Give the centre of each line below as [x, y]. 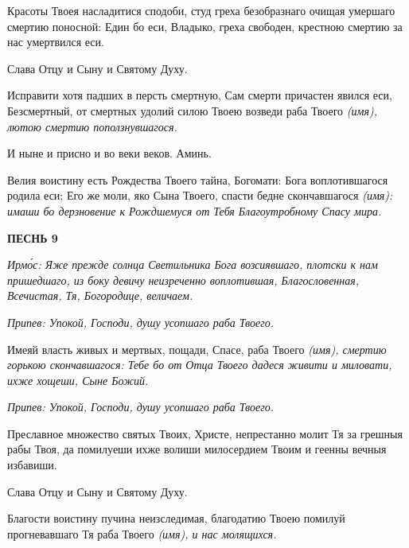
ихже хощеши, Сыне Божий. [78, 380]
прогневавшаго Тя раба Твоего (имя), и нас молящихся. [142, 533]
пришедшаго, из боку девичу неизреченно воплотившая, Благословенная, [183, 280]
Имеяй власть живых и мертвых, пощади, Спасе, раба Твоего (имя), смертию [197, 349]
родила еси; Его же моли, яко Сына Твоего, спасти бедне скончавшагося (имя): [200, 195]
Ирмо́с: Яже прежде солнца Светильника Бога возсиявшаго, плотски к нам [193, 264]
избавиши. [32, 465]
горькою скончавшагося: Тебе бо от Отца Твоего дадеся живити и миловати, [200, 365]
